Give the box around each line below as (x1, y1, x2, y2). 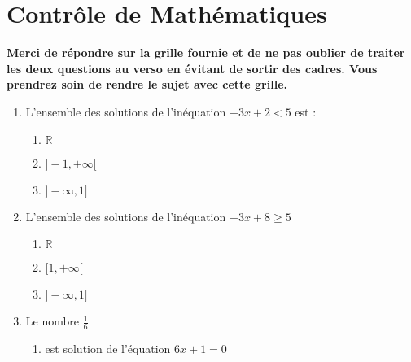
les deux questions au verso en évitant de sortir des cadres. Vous (7, 59, 378, 76)
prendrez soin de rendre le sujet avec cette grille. (7, 76, 287, 93)
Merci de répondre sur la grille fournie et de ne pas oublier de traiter (7, 44, 405, 61)
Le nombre (25, 312, 79, 329)
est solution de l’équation (45, 339, 171, 356)
